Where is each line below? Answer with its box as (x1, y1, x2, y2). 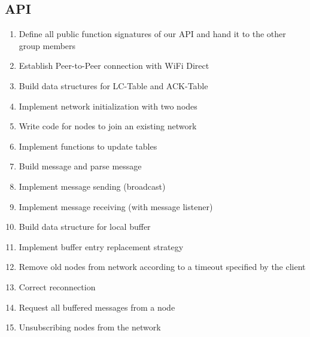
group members (19, 39, 76, 51)
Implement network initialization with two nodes (19, 99, 197, 112)
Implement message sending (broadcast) (19, 180, 166, 192)
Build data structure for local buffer (19, 220, 151, 233)
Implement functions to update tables (19, 139, 157, 152)
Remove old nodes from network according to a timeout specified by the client (19, 260, 306, 273)
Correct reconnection (19, 280, 96, 293)
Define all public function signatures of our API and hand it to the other (19, 28, 286, 40)
